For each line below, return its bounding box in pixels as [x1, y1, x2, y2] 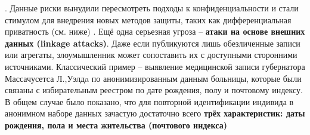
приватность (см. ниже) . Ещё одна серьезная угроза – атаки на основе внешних [5, 25, 305, 38]
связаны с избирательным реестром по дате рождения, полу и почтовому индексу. [5, 84, 303, 96]
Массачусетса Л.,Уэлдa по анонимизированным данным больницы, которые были [5, 72, 302, 84]
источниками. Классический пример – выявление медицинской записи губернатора [5, 60, 305, 72]
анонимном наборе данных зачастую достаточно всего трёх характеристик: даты [5, 107, 305, 119]
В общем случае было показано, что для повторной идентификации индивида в [5, 95, 294, 108]
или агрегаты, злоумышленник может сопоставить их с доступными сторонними [5, 48, 297, 61]
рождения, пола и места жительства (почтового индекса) [5, 118, 227, 131]
